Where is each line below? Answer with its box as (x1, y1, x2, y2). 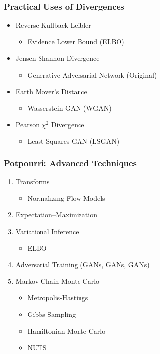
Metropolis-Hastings (27, 292, 88, 303)
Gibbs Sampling (27, 309, 76, 319)
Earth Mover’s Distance (15, 86, 87, 96)
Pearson (15, 119, 40, 129)
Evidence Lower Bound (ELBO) (27, 36, 124, 46)
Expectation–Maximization (15, 209, 97, 220)
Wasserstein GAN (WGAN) (27, 103, 112, 113)
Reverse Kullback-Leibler (15, 20, 91, 30)
